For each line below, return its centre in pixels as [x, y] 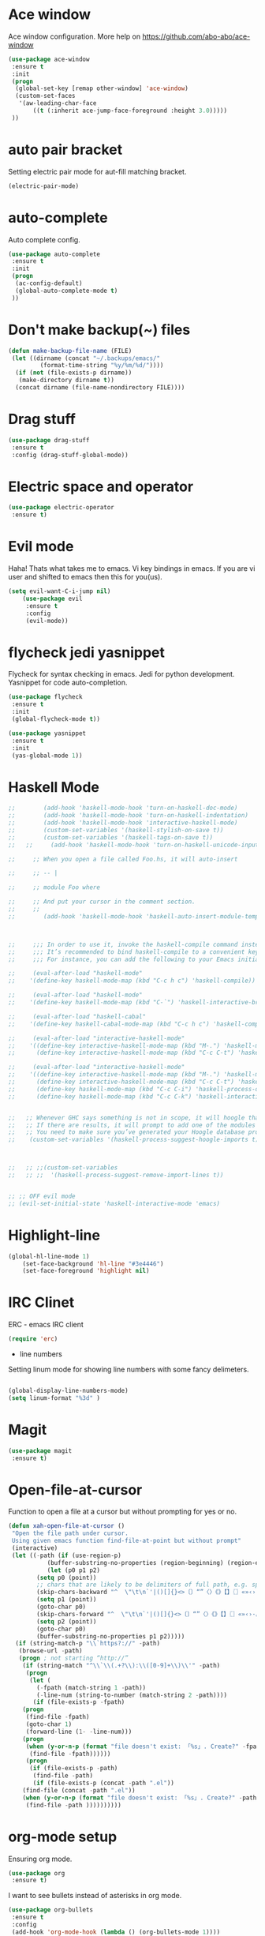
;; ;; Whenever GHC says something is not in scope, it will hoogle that [135, 1118]
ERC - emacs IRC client [46, 1325]
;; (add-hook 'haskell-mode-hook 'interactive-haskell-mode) [123, 823]
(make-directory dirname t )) [66, 381]
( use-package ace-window [49, 59]
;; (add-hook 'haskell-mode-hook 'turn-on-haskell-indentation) [128, 816]
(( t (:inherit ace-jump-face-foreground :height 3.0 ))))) [130, 111]
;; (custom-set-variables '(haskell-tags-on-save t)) [111, 837]
